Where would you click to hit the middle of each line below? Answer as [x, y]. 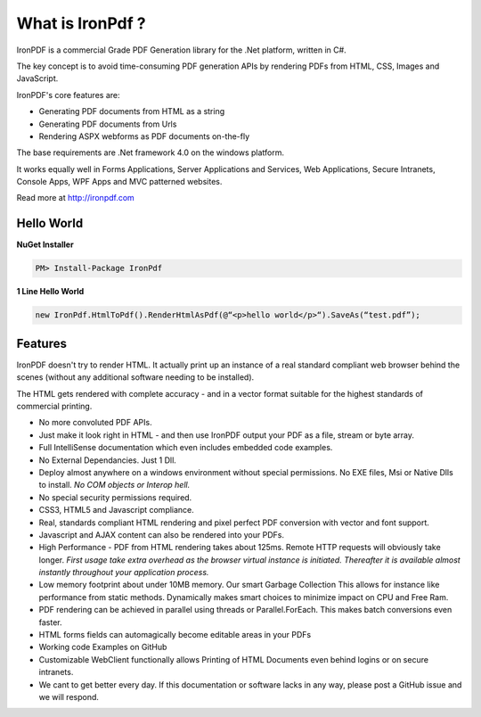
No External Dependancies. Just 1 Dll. [108, 460]
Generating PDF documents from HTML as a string [132, 111]
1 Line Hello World [50, 292]
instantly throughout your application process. [124, 573]
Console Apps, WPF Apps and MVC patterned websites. [119, 182]
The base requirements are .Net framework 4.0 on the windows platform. [151, 152]
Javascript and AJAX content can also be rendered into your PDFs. [162, 534]
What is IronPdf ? [81, 23]
